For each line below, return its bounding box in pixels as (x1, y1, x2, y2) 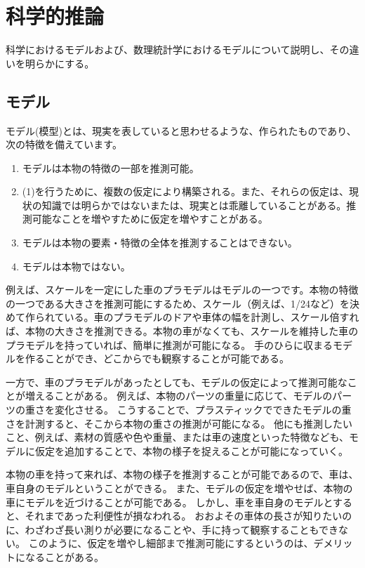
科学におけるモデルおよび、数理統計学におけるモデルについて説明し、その (6, 42, 350, 57)
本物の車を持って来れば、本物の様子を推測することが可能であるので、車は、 (6, 467, 359, 482)
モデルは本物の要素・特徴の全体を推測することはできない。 (22, 235, 298, 250)
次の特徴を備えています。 (6, 137, 122, 152)
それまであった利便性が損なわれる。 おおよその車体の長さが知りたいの (25, 508, 352, 523)
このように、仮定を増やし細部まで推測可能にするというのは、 (28, 536, 314, 550)
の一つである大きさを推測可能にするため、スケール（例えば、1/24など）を (6, 296, 350, 310)
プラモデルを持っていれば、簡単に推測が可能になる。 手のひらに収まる (6, 337, 333, 352)
